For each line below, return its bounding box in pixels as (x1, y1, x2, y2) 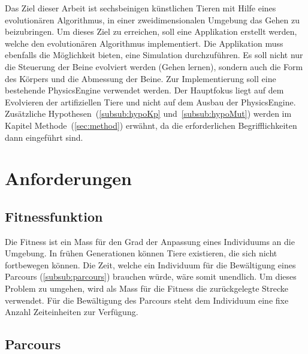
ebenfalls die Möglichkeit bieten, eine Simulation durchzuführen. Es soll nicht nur (5, 49, 303, 61)
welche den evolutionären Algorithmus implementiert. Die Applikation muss (5, 37, 283, 49)
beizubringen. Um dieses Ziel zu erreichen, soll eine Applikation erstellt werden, (5, 25, 297, 38)
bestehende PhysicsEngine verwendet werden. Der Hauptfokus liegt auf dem (5, 84, 284, 96)
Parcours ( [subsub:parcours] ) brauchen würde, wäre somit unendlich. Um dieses (5, 270, 297, 283)
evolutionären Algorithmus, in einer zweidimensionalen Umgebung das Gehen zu (5, 13, 300, 26)
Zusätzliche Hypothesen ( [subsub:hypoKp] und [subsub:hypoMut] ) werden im (5, 107, 292, 120)
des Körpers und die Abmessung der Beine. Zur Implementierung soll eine (5, 72, 276, 84)
